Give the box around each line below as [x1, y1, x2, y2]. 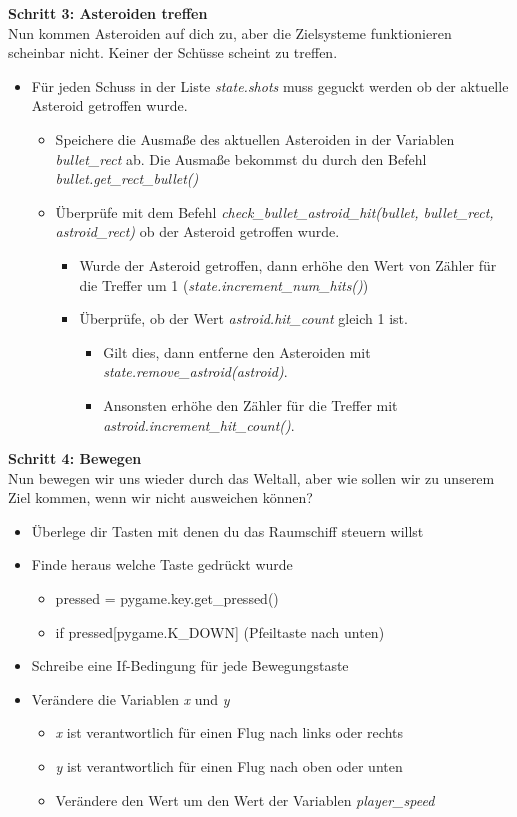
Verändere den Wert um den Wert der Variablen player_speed [55, 789, 435, 810]
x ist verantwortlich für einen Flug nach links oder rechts [55, 722, 403, 743]
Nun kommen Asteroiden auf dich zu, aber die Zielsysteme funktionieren [8, 22, 452, 43]
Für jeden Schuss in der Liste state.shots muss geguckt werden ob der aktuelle [31, 75, 509, 96]
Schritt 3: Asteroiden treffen [8, 3, 208, 23]
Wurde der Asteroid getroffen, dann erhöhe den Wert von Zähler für [79, 254, 497, 275]
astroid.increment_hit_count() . [103, 414, 295, 435]
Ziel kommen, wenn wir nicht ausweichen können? [8, 487, 313, 508]
